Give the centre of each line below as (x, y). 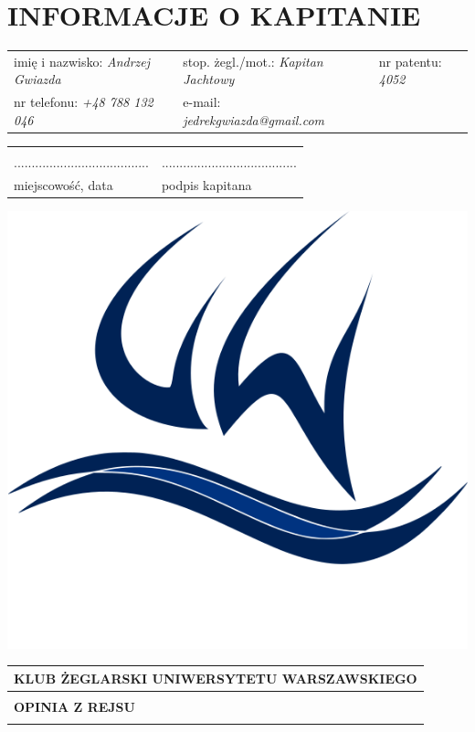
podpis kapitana (206, 184)
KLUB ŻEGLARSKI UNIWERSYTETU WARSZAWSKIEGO (216, 678)
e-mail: (202, 102)
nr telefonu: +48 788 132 (84, 102)
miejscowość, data (63, 184)
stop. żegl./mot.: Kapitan (253, 61)
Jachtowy (209, 79)
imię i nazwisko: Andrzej (82, 61)
